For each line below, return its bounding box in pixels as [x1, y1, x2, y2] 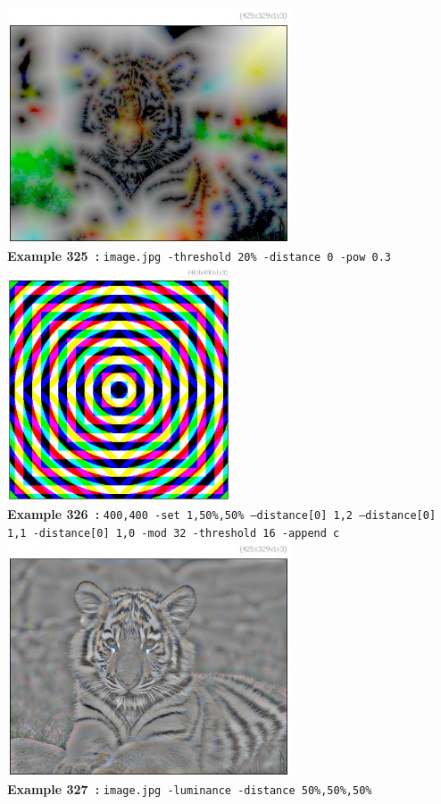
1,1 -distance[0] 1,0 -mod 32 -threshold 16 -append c [7, 526, 340, 540]
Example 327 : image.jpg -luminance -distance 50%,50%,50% [7, 780, 372, 799]
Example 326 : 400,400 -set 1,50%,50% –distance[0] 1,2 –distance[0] [7, 504, 437, 523]
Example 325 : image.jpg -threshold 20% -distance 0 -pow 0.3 [7, 247, 391, 265]
